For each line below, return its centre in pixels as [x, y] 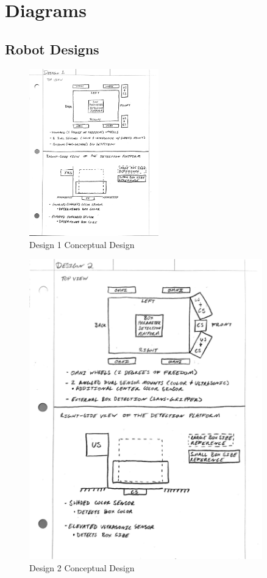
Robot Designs [52, 49]
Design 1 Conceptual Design [82, 244]
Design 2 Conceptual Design [82, 567]
